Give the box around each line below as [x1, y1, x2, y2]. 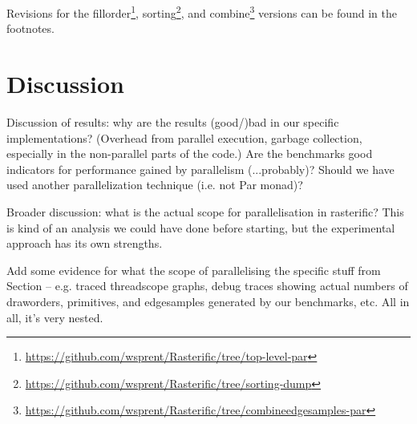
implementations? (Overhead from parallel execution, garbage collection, [6, 129, 362, 146]
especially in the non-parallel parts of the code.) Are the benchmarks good [6, 145, 373, 162]
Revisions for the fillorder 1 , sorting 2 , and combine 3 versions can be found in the [6, 2, 397, 21]
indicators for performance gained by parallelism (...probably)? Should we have [6, 160, 395, 177]
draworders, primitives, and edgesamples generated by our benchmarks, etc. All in [6, 293, 410, 309]
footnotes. [6, 20, 55, 37]
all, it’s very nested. [6, 309, 103, 325]
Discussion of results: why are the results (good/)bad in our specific [6, 113, 339, 130]
